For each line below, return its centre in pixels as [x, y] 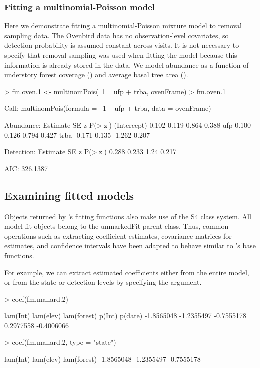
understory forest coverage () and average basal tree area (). [96, 74]
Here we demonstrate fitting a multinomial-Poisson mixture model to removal [123, 25]
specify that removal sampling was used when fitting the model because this [121, 55]
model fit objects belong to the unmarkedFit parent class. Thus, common [116, 226]
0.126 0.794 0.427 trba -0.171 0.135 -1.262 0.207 [77, 134]
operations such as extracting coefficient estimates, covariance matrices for [118, 236]
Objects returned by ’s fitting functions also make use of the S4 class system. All [128, 216]
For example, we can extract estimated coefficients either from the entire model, [127, 272]
